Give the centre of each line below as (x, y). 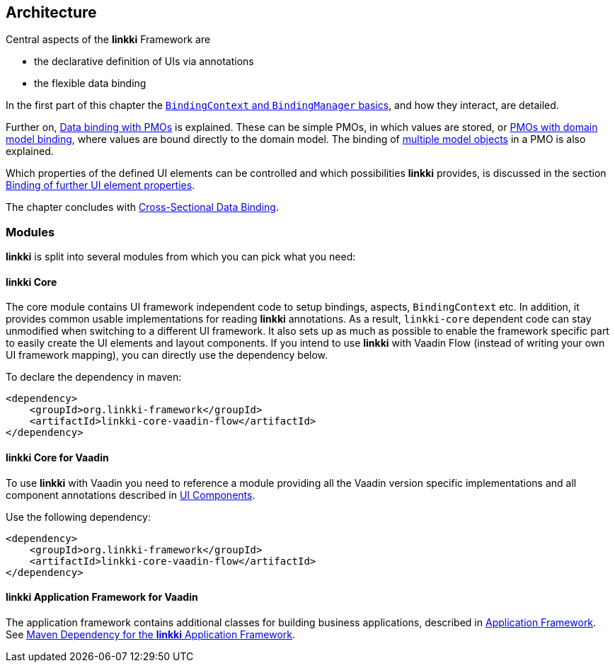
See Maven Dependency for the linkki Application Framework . (151, 634)
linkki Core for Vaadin (57, 457)
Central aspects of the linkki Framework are (108, 40)
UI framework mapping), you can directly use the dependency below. (167, 355)
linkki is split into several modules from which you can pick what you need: (181, 257)
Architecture (51, 12)
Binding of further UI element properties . (100, 185)
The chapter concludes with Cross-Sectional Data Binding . (142, 207)
